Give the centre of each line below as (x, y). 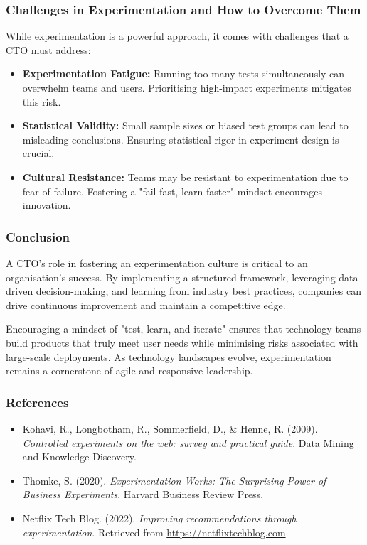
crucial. (38, 153)
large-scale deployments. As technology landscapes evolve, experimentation (169, 356)
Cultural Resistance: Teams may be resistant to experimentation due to (185, 177)
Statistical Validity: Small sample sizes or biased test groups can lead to (185, 125)
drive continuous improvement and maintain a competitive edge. (146, 304)
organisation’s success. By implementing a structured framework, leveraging (171, 277)
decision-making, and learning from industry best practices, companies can (198, 291)
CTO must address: (48, 49)
